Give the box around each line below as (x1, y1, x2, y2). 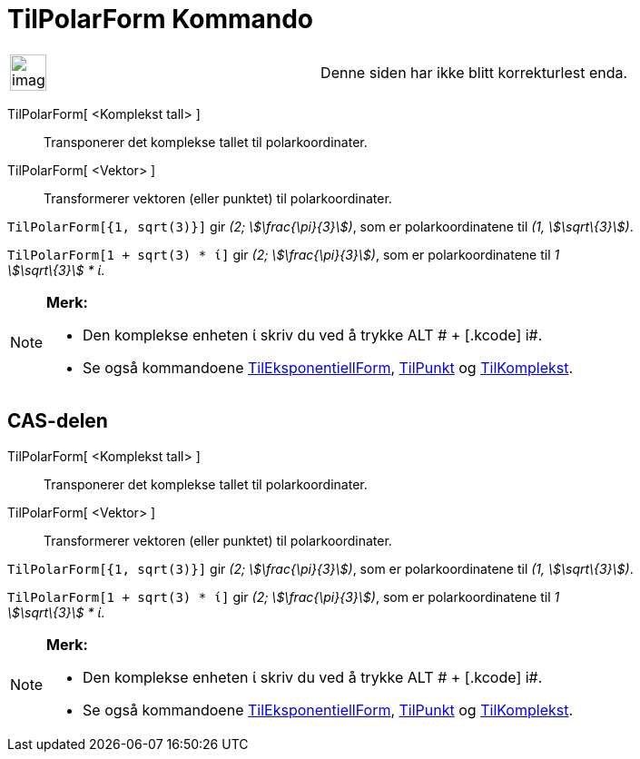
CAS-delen (7, 409, 108, 433)
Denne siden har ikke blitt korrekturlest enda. (320, 63, 628, 82)
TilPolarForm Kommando (7, 4, 314, 34)
